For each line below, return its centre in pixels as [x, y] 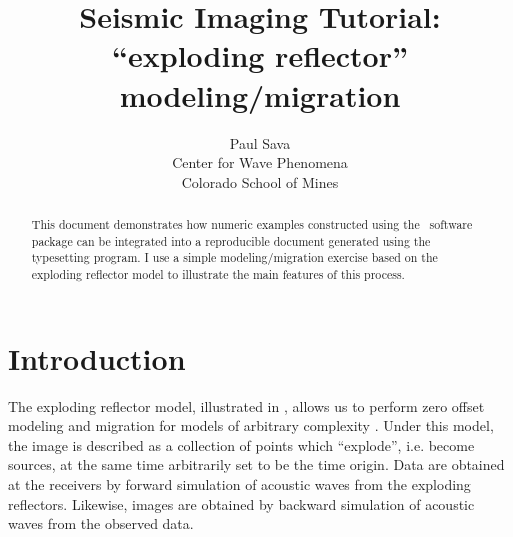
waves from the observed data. [101, 523]
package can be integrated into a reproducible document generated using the [231, 240]
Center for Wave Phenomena [260, 162]
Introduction [97, 357]
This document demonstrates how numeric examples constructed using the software [252, 224]
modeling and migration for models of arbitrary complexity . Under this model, [251, 425]
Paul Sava [260, 142]
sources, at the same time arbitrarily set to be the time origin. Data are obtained [256, 464]
